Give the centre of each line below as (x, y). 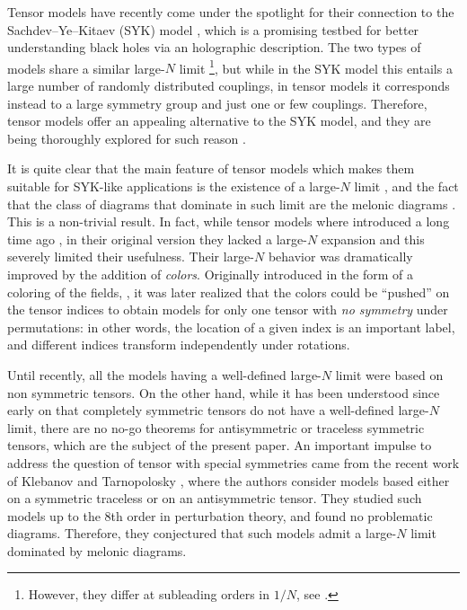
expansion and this (373, 239)
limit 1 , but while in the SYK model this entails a (316, 66)
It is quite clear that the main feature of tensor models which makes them (211, 168)
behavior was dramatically (340, 256)
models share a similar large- (86, 68)
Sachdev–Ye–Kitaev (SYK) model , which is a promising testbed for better (213, 29)
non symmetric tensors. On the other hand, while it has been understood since (224, 392)
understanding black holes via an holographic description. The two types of (214, 47)
